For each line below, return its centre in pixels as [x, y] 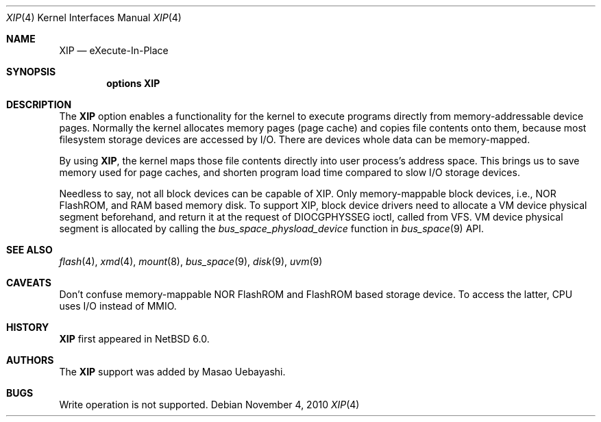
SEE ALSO [29, 250]
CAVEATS [29, 283]
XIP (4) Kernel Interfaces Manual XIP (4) [94, 17]
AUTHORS [30, 360]
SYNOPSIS [31, 72]
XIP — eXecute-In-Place [114, 50]
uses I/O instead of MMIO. [118, 306]
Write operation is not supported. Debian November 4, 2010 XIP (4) [209, 405]
